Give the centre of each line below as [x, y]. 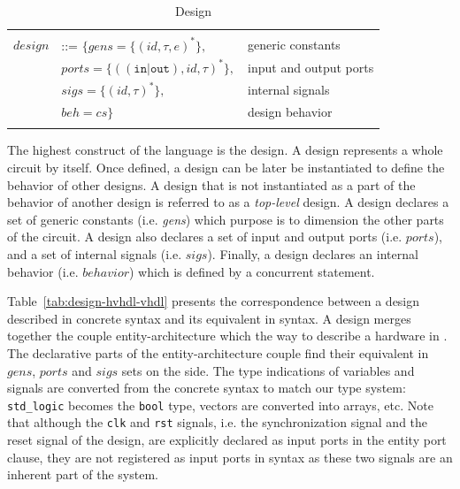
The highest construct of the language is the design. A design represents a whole [225, 150]
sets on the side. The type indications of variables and [268, 370]
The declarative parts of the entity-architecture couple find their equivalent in [218, 353]
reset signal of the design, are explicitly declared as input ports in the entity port [227, 440]
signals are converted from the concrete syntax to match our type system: [207, 388]
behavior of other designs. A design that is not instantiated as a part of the [211, 184]
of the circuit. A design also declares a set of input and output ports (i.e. [205, 237]
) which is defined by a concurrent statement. [252, 271]
